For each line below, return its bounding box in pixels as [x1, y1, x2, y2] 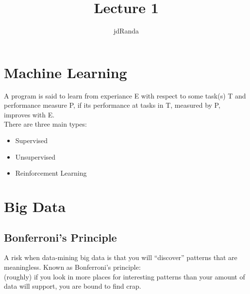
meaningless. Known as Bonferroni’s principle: [4, 261, 141, 272]
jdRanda [114, 26, 139, 36]
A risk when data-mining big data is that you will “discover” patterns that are [4, 252, 237, 262]
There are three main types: [4, 119, 87, 129]
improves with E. [4, 109, 55, 119]
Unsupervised [15, 151, 56, 162]
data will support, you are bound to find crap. [4, 281, 141, 291]
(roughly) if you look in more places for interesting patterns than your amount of [4, 271, 245, 281]
